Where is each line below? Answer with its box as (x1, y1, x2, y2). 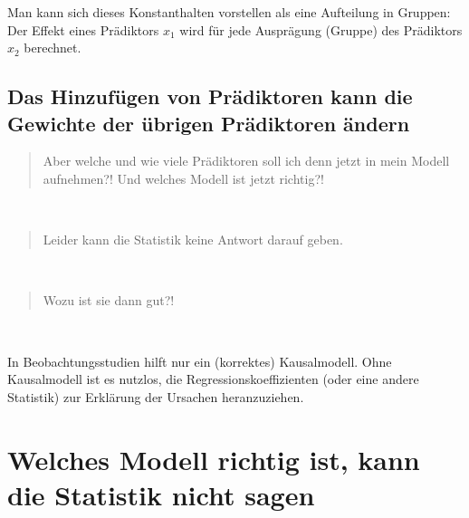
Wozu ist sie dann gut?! (43, 291, 175, 310)
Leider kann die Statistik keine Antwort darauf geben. (43, 230, 343, 249)
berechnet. (24, 38, 81, 57)
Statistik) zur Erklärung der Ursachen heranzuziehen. (7, 387, 304, 406)
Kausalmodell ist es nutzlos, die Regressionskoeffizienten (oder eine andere (7, 369, 419, 388)
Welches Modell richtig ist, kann (7, 440, 420, 477)
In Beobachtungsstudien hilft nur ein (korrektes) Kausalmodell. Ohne (7, 351, 392, 370)
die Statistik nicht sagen (7, 475, 315, 513)
